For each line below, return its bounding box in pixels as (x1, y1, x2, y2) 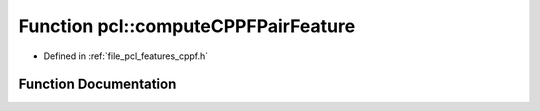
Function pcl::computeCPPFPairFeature (18, 15, 356, 37)
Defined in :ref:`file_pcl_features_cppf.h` (43, 50, 209, 62)
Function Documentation (18, 76, 177, 93)
